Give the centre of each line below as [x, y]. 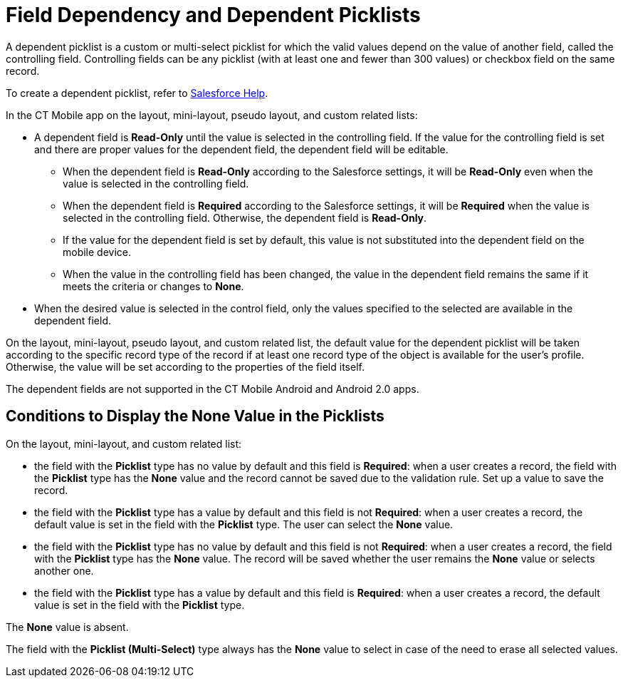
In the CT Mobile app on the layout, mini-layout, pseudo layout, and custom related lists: [212, 115]
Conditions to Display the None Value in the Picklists [195, 416]
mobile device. [97, 252]
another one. [64, 570]
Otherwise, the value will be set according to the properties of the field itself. [185, 366]
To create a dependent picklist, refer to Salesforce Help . [137, 93]
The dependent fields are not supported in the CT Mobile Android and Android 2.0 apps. [213, 389]
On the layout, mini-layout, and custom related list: [124, 443]
